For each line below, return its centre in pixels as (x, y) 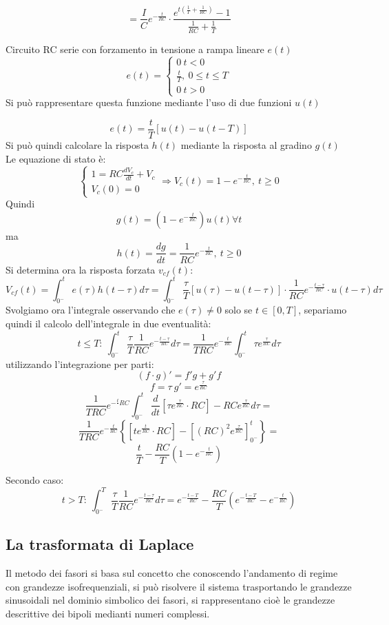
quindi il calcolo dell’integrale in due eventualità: (108, 323)
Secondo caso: (35, 480)
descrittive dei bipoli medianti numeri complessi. (108, 614)
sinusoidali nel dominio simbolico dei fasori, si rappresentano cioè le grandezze (170, 600)
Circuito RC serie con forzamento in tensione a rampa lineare (135, 49)
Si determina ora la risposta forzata (81, 269)
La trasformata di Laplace (100, 544)
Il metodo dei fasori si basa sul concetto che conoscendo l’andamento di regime (172, 573)
